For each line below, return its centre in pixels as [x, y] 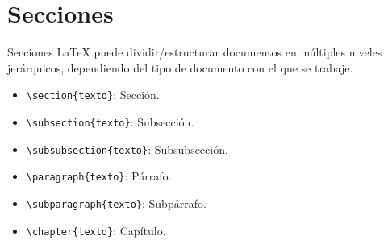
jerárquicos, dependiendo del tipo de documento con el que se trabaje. [180, 67]
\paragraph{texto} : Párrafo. [99, 176]
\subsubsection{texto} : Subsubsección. [127, 149]
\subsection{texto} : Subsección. [110, 121]
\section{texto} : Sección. [93, 95]
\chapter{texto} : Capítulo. [96, 230]
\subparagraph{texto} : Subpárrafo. [116, 203]
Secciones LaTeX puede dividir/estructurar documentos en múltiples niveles [195, 52]
